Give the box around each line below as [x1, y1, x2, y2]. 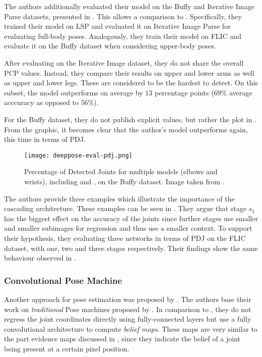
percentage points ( [155, 87, 214, 97]
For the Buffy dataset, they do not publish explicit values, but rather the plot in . [4, 114, 256, 124]
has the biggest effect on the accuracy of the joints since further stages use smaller [4, 213, 258, 223]
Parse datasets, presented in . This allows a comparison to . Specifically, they [4, 11, 242, 21]
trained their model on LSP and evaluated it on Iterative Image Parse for [4, 21, 231, 31]
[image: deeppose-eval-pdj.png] [24, 151, 133, 159]
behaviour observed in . [4, 252, 76, 263]
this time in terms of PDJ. [4, 134, 86, 144]
